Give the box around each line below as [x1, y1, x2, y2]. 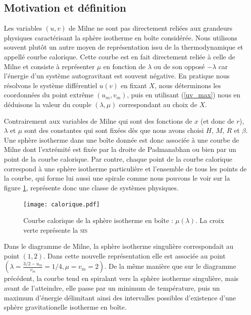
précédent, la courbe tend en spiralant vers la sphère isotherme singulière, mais [4, 273, 239, 283]
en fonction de [103, 61, 146, 71]
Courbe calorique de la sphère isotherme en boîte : [23, 215, 173, 225]
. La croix [195, 215, 224, 225]
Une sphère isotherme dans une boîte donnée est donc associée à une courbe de [4, 134, 239, 145]
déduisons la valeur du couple [4, 99, 92, 109]
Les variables [4, 23, 42, 33]
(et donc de [201, 115, 234, 126]
